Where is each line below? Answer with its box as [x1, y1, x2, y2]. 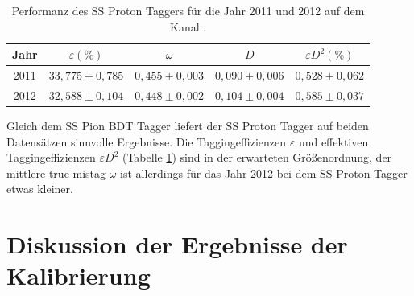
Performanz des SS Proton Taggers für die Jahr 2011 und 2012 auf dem [11, 2, 365, 18]
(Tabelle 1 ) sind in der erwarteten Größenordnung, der [122, 149, 392, 166]
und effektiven [298, 133, 369, 150]
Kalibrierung [6, 259, 151, 292]
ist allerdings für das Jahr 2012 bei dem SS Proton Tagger [120, 164, 408, 181]
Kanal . [169, 18, 207, 35]
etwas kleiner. [6, 180, 73, 197]
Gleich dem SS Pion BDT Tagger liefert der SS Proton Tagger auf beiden [6, 117, 369, 134]
